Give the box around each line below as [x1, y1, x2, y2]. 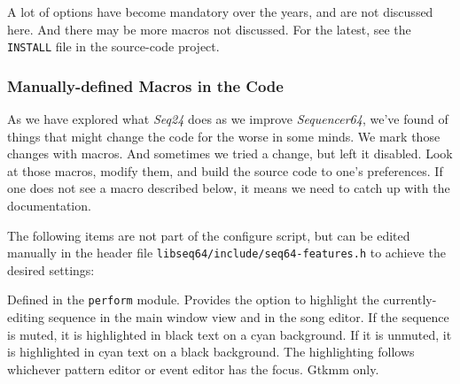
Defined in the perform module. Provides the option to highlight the [7, 290, 379, 309]
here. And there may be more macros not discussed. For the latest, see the [7, 19, 411, 38]
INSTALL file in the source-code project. [7, 37, 220, 56]
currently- [383, 290, 437, 309]
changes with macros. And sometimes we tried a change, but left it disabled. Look [7, 144, 453, 163]
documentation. [7, 196, 91, 215]
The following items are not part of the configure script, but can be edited [7, 226, 410, 244]
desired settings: [7, 260, 95, 279]
